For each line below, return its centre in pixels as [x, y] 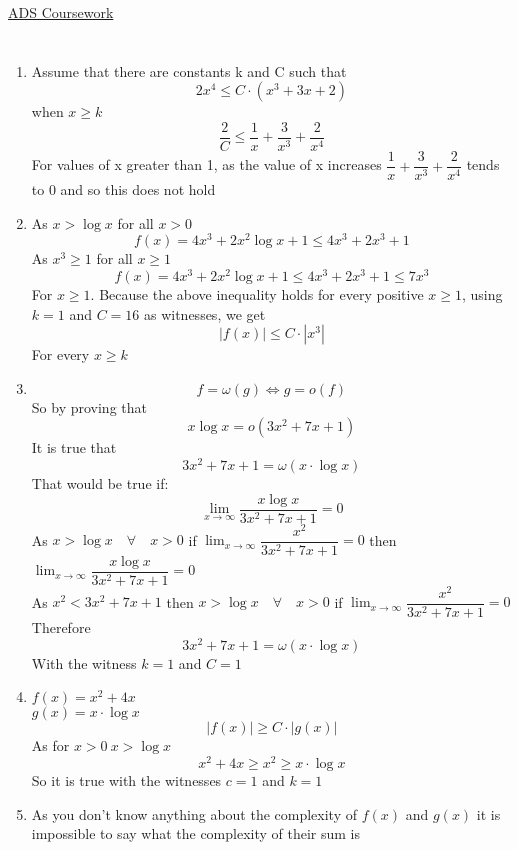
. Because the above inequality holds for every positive [257, 294]
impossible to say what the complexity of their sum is [196, 833]
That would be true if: [100, 483]
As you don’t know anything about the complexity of [194, 813]
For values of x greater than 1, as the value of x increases [206, 164]
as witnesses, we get [204, 313]
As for [50, 745]
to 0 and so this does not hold [123, 189]
